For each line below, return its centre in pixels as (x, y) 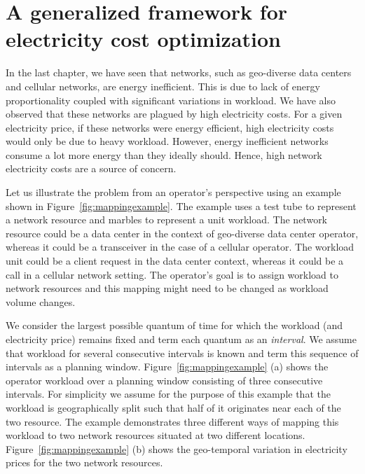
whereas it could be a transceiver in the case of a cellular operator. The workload (180, 247)
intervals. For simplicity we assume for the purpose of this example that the (168, 394)
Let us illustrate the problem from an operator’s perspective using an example (173, 192)
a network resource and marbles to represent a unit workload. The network (167, 219)
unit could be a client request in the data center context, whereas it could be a (175, 261)
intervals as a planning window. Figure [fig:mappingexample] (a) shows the (167, 367)
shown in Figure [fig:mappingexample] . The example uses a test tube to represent (181, 205)
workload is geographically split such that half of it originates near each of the (173, 407)
